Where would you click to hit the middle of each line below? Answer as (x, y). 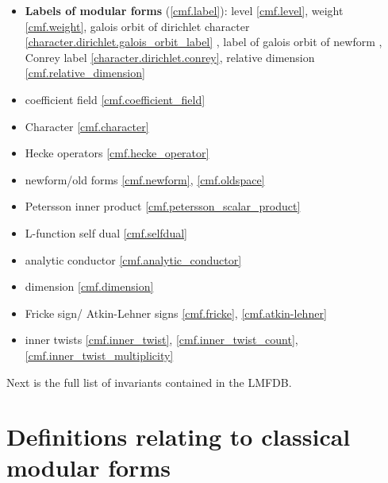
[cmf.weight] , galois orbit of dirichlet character (137, 26)
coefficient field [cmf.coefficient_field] (115, 99)
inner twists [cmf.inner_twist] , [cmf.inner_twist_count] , (161, 340)
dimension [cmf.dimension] (89, 286)
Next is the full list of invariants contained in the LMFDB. (149, 382)
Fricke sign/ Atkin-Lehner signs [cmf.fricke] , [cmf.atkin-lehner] (176, 313)
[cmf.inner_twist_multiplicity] (99, 355)
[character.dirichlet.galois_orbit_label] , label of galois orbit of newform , (204, 42)
